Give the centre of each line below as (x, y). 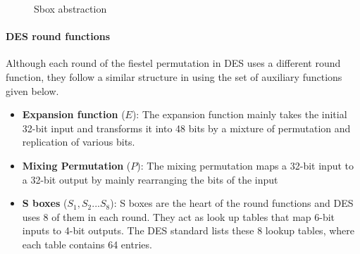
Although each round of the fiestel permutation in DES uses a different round (173, 63)
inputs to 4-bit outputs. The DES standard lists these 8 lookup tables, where (188, 230)
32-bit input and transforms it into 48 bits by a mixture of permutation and (186, 128)
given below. (32, 90)
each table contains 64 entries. (87, 244)
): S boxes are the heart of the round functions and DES (232, 203)
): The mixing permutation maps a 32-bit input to (246, 165)
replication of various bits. (79, 142)
